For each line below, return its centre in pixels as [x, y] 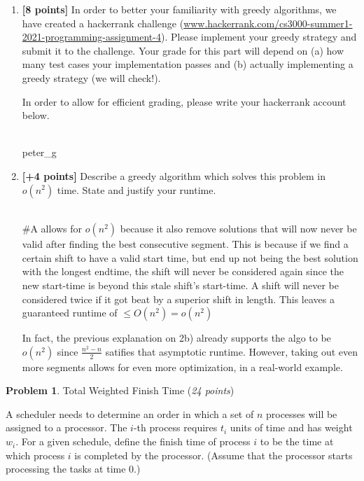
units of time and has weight [291, 427]
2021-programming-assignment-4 [91, 37]
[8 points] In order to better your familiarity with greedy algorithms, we [179, 9]
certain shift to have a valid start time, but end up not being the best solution [190, 257]
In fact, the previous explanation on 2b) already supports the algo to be [176, 338]
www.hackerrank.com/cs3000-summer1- [268, 23]
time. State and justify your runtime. [136, 189]
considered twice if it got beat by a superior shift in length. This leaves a [178, 299]
